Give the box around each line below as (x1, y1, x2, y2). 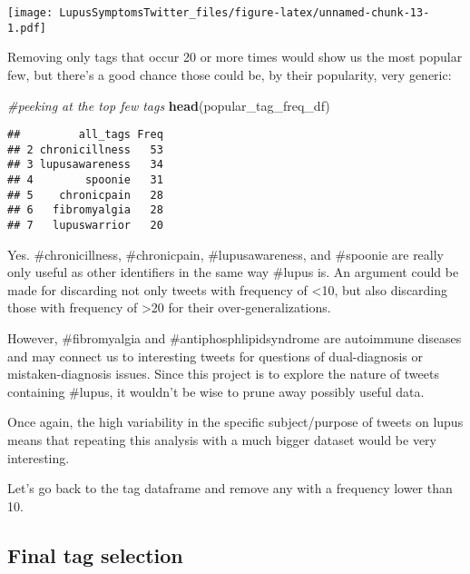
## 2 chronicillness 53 (7, 143, 163, 156)
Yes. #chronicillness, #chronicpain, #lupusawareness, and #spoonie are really (7, 244, 445, 263)
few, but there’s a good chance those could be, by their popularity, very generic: (7, 64, 452, 84)
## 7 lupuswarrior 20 (7, 219, 163, 233)
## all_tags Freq (7, 128, 163, 142)
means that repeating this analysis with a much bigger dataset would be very (7, 430, 436, 450)
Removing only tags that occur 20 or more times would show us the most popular (7, 47, 463, 66)
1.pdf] (7, 21, 46, 35)
